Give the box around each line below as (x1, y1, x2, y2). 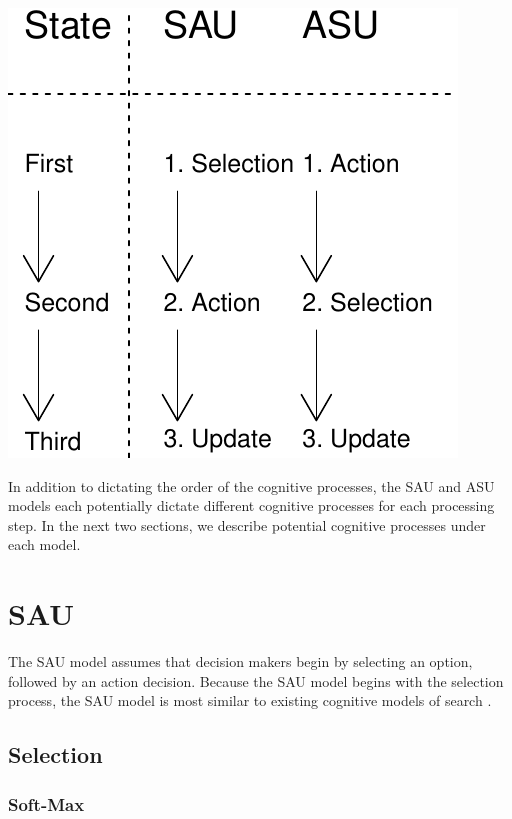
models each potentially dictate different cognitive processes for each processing (8, 495, 495, 516)
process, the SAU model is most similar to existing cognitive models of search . (8, 690, 492, 711)
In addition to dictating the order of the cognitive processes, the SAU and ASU (8, 475, 495, 496)
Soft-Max (8, 791, 85, 816)
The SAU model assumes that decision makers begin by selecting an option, (8, 651, 473, 672)
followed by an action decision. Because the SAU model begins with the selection (8, 670, 504, 691)
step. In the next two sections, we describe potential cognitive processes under (8, 514, 486, 535)
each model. (8, 534, 81, 555)
